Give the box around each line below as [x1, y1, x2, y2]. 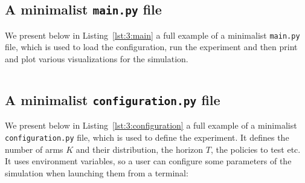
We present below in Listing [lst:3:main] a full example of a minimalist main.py [5, 28, 300, 41]
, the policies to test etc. [210, 143, 301, 155]
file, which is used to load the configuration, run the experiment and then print [5, 40, 298, 53]
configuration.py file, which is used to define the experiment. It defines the [5, 131, 289, 143]
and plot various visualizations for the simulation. [5, 53, 188, 65]
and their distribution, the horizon [75, 143, 204, 155]
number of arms [5, 143, 63, 155]
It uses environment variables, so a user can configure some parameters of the [5, 155, 292, 167]
